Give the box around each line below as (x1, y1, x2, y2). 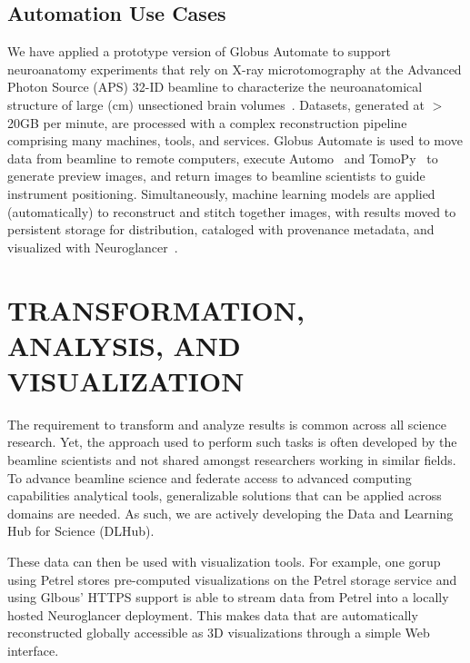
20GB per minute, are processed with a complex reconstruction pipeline (7, 113, 407, 132)
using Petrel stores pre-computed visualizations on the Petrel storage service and (7, 569, 457, 589)
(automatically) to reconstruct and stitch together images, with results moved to (7, 202, 456, 221)
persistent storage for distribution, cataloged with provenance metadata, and (7, 220, 435, 239)
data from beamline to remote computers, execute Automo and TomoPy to (7, 148, 438, 167)
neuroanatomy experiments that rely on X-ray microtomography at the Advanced (7, 59, 462, 78)
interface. (7, 640, 59, 659)
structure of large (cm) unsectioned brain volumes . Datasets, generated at (7, 94, 425, 114)
